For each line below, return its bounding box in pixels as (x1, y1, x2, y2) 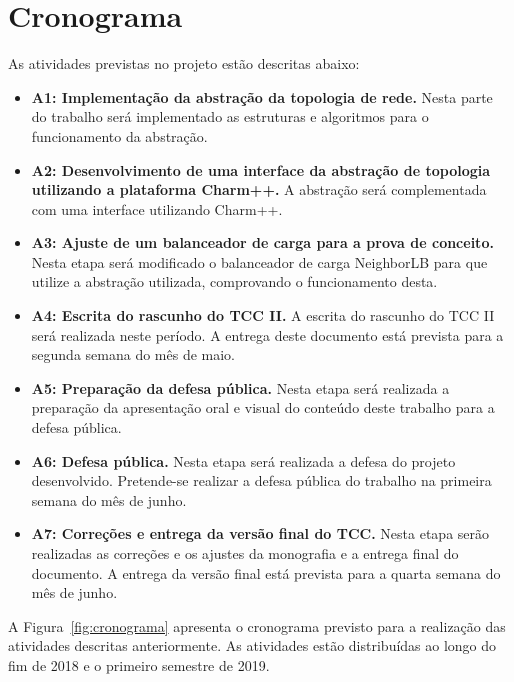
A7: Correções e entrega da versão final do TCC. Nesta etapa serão (31, 523, 490, 544)
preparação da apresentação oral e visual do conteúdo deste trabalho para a (31, 397, 495, 418)
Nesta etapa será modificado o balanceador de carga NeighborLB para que (31, 251, 488, 272)
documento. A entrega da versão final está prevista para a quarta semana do (31, 562, 501, 583)
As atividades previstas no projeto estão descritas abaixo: (8, 53, 360, 74)
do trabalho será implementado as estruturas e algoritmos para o (31, 106, 429, 127)
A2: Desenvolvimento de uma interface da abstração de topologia (31, 159, 491, 180)
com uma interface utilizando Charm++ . (31, 198, 283, 219)
